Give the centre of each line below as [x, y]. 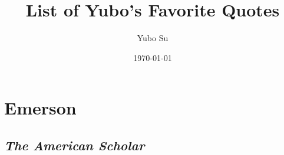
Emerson [40, 108]
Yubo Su [153, 38]
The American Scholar [75, 145]
